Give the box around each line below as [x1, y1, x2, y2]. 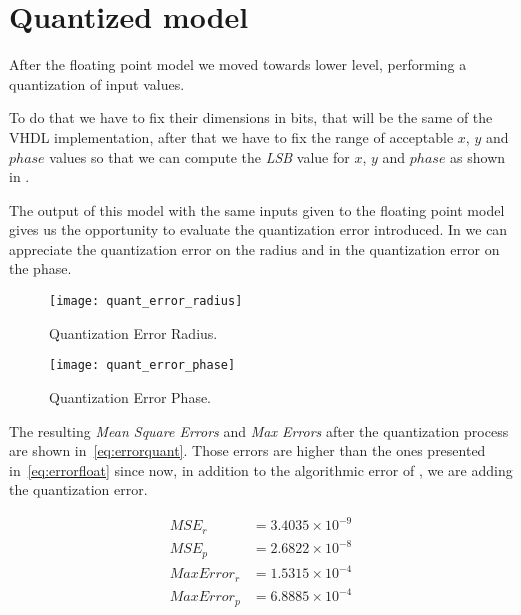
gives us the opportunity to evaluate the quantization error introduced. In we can [9, 219, 508, 240]
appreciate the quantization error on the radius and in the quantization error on [9, 238, 500, 259]
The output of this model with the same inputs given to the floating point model [9, 199, 505, 220]
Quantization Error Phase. [49, 386, 212, 407]
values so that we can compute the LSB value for [49, 146, 350, 167]
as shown [450, 146, 506, 167]
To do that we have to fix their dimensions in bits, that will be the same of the [9, 107, 493, 128]
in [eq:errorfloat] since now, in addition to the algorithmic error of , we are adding [9, 459, 513, 480]
